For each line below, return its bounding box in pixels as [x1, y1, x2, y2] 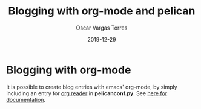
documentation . [6, 96, 46, 103]
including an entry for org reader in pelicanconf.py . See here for [6, 89, 168, 97]
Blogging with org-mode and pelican [8, 4, 196, 18]
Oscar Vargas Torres [76, 24, 128, 31]
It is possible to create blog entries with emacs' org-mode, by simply [6, 83, 177, 90]
